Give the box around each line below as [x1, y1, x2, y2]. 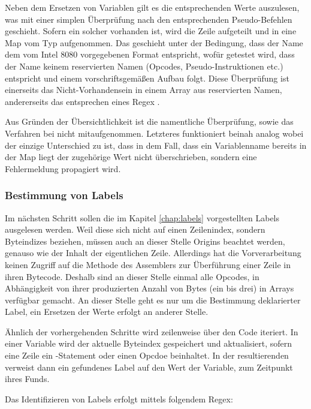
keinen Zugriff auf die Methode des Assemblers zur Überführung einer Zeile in [5, 258, 291, 270]
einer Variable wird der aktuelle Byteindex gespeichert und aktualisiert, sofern [5, 337, 292, 350]
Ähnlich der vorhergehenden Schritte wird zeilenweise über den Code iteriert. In [5, 325, 298, 338]
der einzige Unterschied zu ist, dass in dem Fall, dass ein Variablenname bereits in [5, 139, 307, 151]
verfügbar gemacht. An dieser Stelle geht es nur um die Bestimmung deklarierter [5, 293, 301, 306]
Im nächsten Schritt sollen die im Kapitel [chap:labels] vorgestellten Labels [5, 211, 280, 224]
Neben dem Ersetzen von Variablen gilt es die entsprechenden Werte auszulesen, [5, 1, 300, 13]
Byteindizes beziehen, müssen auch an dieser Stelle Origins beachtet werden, [5, 234, 285, 247]
